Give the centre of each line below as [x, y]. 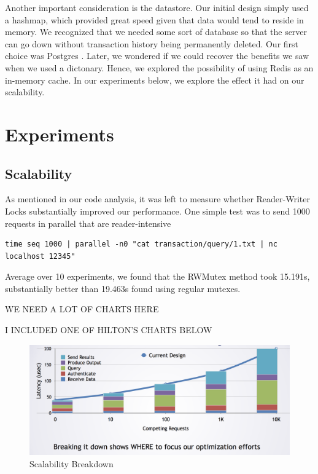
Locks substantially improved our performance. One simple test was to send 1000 [157, 211]
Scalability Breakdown [72, 463]
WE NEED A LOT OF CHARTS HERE [82, 309]
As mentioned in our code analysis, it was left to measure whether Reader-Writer [157, 199]
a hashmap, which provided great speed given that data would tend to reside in [154, 19]
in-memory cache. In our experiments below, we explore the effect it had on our [155, 80]
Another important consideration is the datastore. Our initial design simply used [157, 7]
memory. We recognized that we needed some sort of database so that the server [156, 32]
